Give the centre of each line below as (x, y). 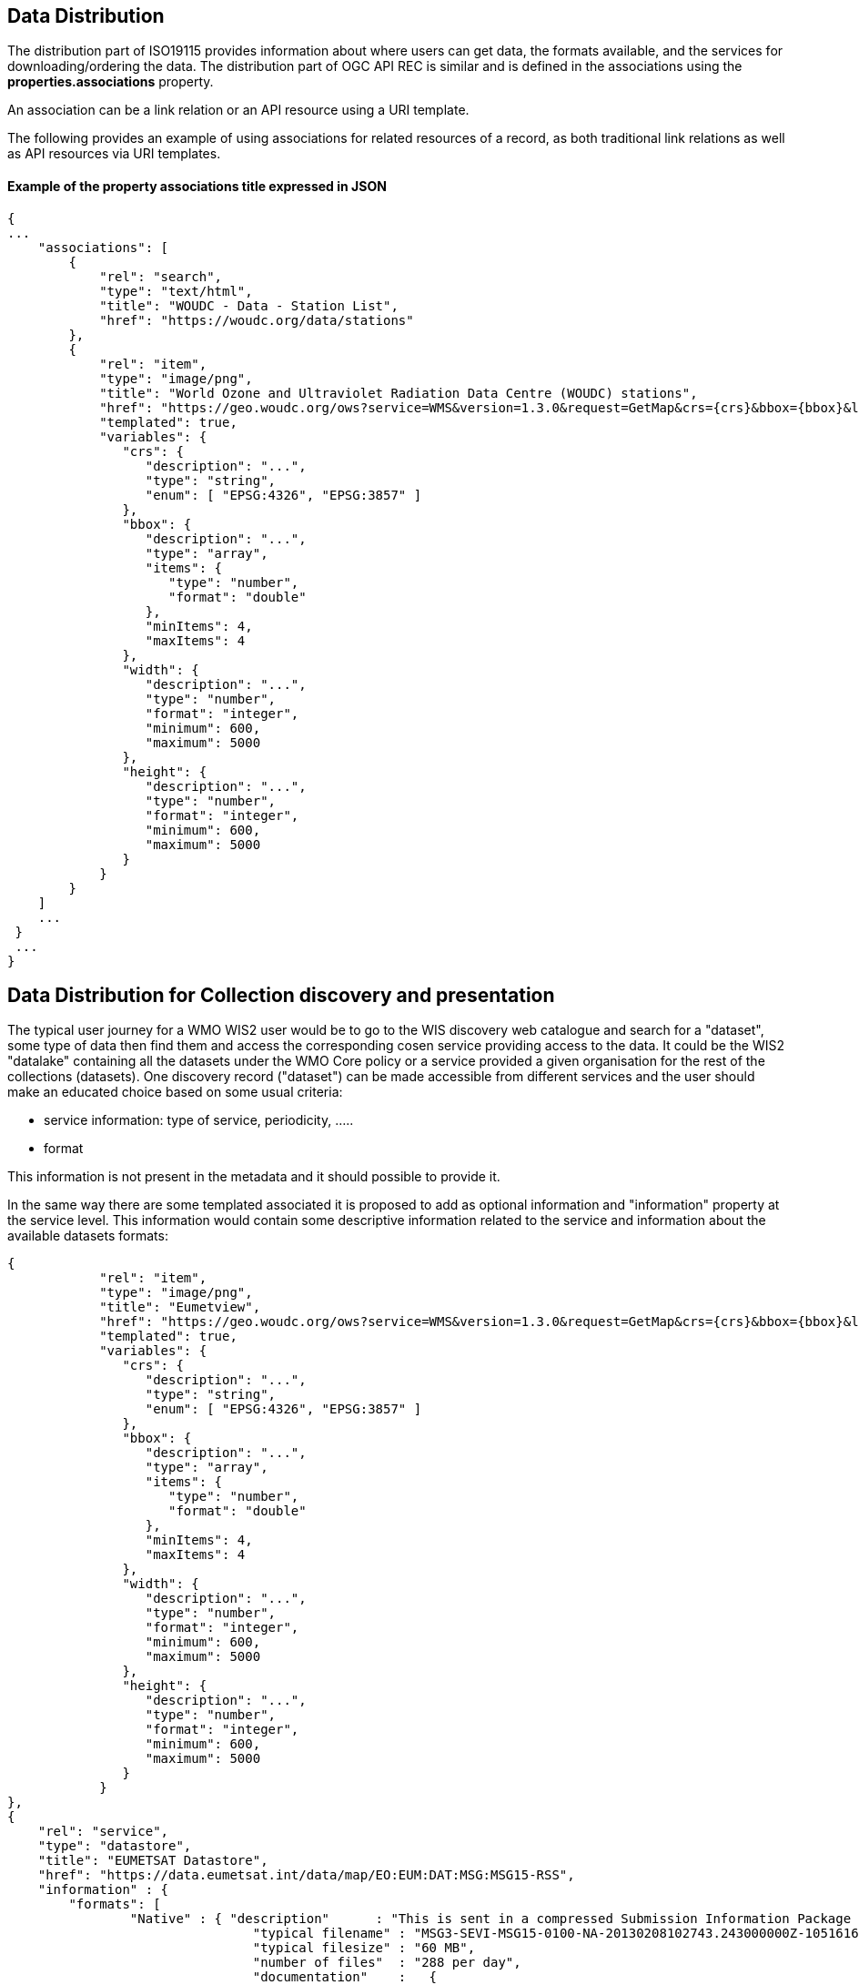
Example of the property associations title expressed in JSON (197, 187)
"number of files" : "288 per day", (387, 1963)
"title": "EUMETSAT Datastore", (153, 1861)
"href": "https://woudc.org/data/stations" (257, 320)
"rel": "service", (103, 1832)
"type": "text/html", (176, 291)
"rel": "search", (161, 276)
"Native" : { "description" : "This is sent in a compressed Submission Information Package (490, 1919)
